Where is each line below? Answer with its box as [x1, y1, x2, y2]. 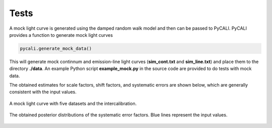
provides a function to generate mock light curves [9, 32, 113, 38]
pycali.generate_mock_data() [20, 45, 92, 51]
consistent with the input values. [9, 89, 77, 95]
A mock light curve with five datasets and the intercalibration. [9, 100, 137, 106]
